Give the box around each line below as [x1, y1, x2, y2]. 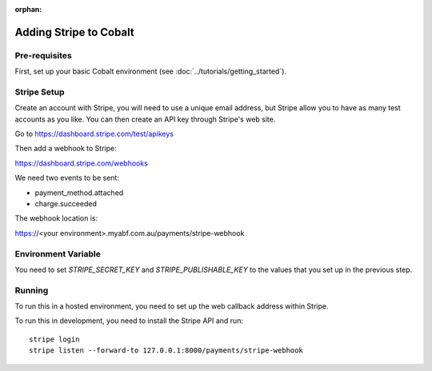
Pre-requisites [14, 50, 72, 61]
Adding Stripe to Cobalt [14, 25, 135, 39]
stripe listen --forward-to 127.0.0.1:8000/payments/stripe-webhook [29, 346, 303, 355]
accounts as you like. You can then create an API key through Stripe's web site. [14, 114, 276, 124]
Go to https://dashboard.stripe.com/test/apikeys [14, 129, 174, 139]
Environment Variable [14, 248, 102, 259]
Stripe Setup [14, 86, 65, 98]
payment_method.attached [34, 188, 124, 197]
